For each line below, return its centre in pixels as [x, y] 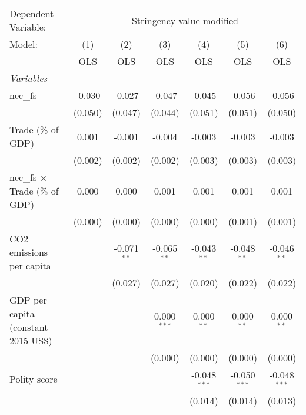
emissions [29, 252]
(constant [29, 327]
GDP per [28, 300]
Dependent [32, 13]
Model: [24, 44]
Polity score [34, 379]
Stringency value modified [185, 20]
